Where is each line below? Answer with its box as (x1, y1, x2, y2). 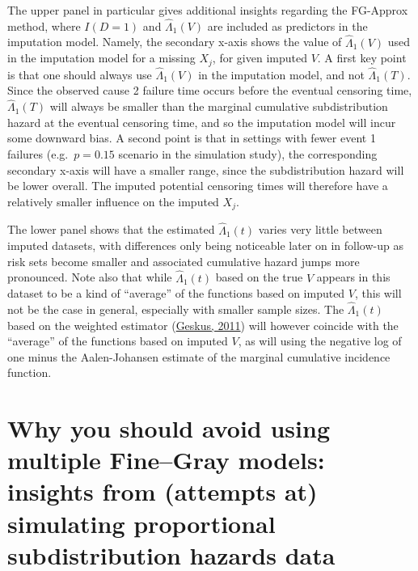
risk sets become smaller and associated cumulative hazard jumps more (7, 252, 360, 269)
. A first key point (317, 49, 407, 66)
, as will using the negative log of (238, 332, 402, 349)
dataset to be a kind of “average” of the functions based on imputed (7, 285, 345, 302)
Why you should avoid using (7, 412, 331, 445)
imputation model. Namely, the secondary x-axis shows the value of (7, 33, 342, 50)
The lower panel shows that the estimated (7, 221, 215, 238)
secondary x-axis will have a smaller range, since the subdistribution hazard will (7, 161, 404, 178)
